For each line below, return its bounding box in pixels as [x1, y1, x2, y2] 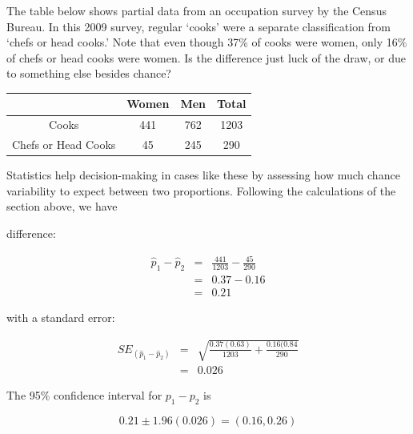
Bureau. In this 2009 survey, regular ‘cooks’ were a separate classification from [6, 18, 391, 34]
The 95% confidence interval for [6, 387, 162, 404]
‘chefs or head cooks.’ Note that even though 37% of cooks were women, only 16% [6, 34, 407, 50]
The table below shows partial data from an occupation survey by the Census [6, 2, 387, 18]
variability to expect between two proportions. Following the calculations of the [6, 182, 396, 199]
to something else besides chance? [6, 65, 171, 82]
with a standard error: [6, 309, 115, 326]
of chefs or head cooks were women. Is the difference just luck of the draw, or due [6, 49, 406, 66]
